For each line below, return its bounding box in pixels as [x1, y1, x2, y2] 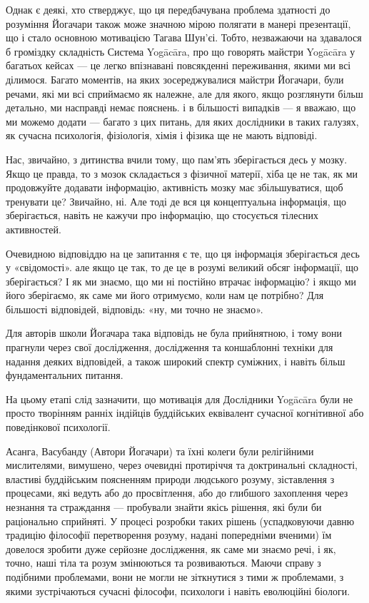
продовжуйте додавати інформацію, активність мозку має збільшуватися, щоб [6, 180, 343, 195]
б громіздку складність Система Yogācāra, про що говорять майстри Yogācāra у [6, 44, 355, 59]
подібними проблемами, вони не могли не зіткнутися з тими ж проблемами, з [6, 569, 344, 584]
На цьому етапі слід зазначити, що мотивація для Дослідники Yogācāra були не [6, 391, 353, 406]
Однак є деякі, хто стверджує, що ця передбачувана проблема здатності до [6, 2, 330, 16]
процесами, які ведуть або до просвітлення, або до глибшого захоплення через [6, 485, 348, 500]
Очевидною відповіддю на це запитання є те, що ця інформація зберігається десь [6, 245, 360, 260]
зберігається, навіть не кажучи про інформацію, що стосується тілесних [6, 208, 318, 223]
